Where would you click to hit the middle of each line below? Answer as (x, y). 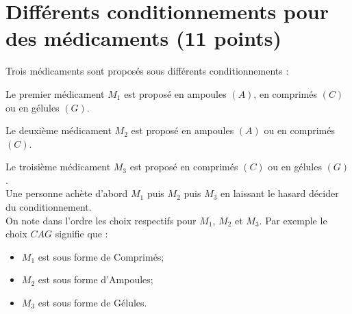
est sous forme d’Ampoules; (96, 279)
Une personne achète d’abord (67, 193)
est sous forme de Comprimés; (101, 256)
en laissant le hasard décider (280, 193)
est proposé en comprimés (184, 167)
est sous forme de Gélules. (92, 303)
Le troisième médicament (58, 167)
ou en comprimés (299, 130)
